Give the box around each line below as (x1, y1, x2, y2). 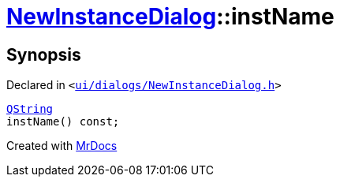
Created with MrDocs (6, 139, 118, 153)
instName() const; (6, 115, 120, 129)
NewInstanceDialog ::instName (6, 3, 334, 30)
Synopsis (6, 44, 81, 65)
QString (6, 103, 54, 116)
